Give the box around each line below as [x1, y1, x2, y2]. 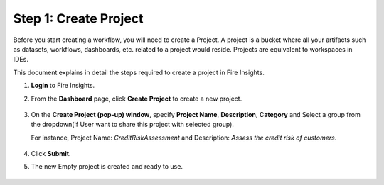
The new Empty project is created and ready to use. [31, 162, 183, 171]
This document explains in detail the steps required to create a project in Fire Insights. [13, 68, 265, 77]
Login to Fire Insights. [31, 82, 95, 90]
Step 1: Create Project [13, 11, 144, 26]
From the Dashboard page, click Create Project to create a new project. [31, 94, 242, 103]
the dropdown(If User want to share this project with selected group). [31, 120, 235, 129]
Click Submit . [31, 150, 71, 158]
